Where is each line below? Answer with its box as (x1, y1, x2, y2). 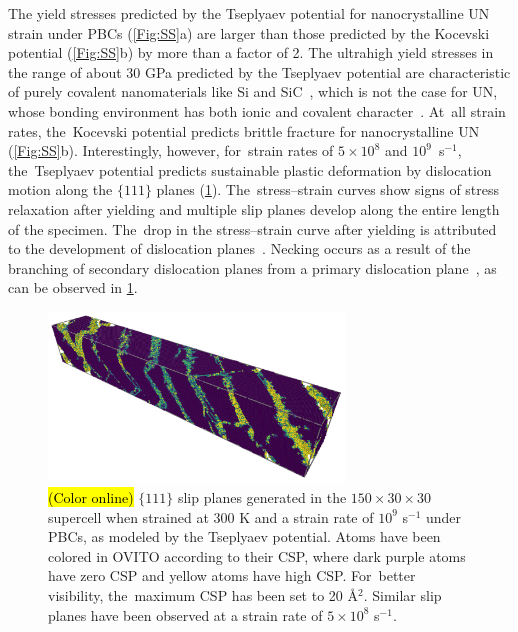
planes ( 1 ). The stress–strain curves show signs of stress (156, 179, 500, 200)
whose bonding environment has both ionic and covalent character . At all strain (8, 100, 506, 121)
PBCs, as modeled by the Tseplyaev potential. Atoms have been (48, 526, 441, 547)
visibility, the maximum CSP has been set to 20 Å (48, 585, 358, 606)
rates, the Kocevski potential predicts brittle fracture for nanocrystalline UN (8, 120, 480, 141)
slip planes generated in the (177, 487, 347, 508)
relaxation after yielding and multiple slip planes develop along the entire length (8, 198, 500, 219)
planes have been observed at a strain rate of (48, 604, 323, 625)
